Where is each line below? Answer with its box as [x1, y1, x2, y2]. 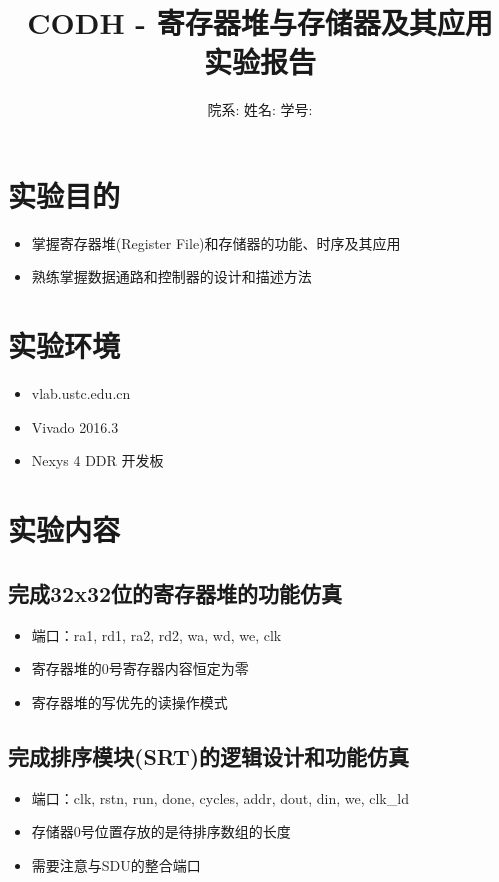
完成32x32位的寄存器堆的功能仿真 [8, 577, 343, 608]
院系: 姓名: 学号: [207, 99, 313, 120]
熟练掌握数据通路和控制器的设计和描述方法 [31, 266, 312, 287]
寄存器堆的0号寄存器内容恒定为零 [31, 658, 249, 679]
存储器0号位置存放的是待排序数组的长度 [31, 821, 291, 842]
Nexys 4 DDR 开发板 [31, 450, 164, 471]
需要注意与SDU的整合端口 [31, 854, 201, 875]
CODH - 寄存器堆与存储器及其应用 [27, 2, 493, 43]
